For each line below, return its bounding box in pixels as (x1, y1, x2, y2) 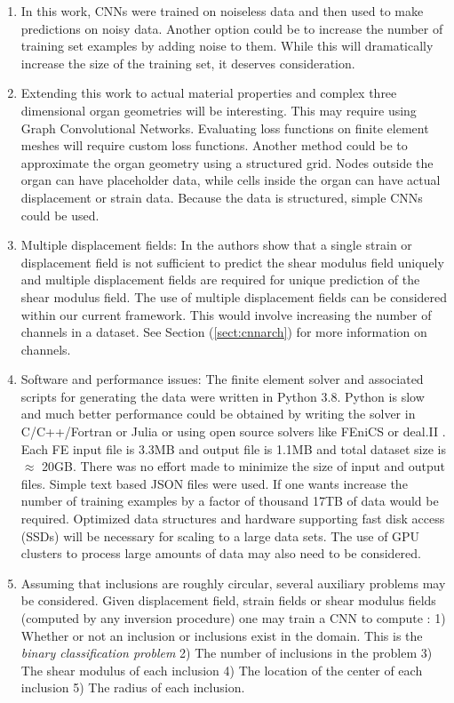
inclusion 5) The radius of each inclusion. (20, 678, 245, 697)
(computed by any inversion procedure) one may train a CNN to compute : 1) (20, 609, 446, 627)
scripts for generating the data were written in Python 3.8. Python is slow (20, 387, 425, 405)
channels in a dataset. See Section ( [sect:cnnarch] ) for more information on (20, 323, 427, 341)
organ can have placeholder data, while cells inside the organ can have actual (20, 171, 441, 189)
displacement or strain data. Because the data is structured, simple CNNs (20, 188, 423, 206)
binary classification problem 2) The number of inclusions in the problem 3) (20, 643, 433, 662)
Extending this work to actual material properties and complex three (20, 84, 397, 102)
